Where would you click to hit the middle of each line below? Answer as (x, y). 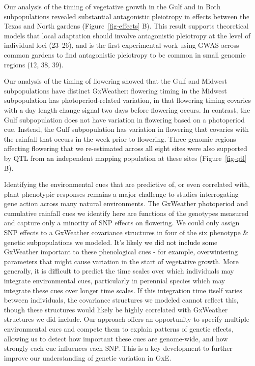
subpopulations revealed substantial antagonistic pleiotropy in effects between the (127, 16)
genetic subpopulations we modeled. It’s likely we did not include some (111, 242)
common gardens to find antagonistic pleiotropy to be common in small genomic (125, 54)
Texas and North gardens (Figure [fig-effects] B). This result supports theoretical (126, 26)
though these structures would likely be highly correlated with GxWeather (116, 309)
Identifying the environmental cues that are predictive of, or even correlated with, (127, 184)
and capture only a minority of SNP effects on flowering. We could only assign (122, 223)
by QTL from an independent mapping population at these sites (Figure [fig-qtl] (125, 158)
